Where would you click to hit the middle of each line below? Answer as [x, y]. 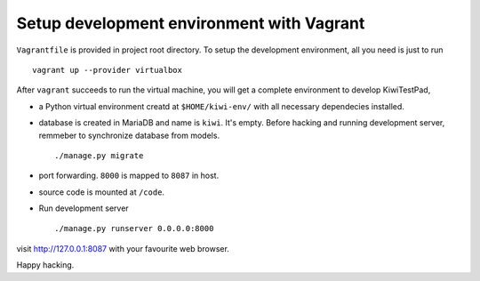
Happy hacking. [45, 265]
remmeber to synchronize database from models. [129, 135]
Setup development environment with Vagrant [191, 23]
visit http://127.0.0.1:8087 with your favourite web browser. [123, 248]
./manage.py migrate [99, 155]
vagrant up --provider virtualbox [107, 70]
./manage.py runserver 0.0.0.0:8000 [134, 229]
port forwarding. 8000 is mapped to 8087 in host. [129, 176]
